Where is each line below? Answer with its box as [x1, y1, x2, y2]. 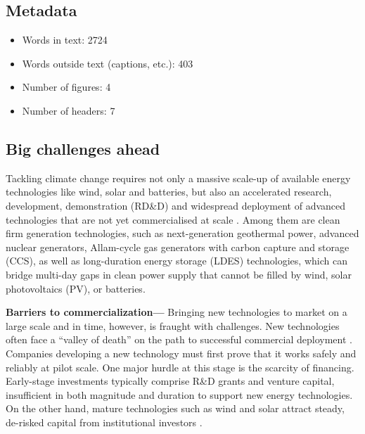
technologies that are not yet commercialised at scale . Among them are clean [6, 212, 340, 226]
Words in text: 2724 [22, 32, 108, 47]
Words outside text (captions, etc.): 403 [22, 56, 193, 70]
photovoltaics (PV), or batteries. [6, 281, 146, 295]
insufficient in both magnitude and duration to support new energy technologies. [6, 387, 353, 402]
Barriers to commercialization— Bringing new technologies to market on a [6, 305, 347, 319]
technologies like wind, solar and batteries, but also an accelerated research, [6, 184, 332, 199]
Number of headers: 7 [22, 103, 115, 117]
